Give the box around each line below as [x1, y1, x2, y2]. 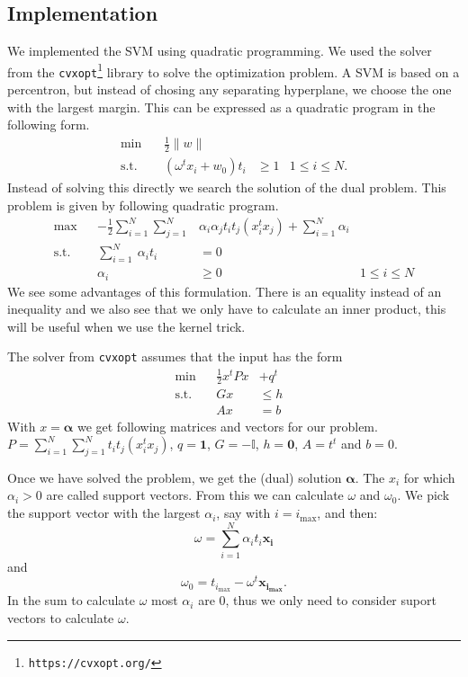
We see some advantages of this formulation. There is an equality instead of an [7, 281, 442, 300]
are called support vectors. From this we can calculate [46, 485, 344, 504]
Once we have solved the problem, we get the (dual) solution [7, 468, 342, 486]
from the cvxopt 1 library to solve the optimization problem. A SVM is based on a [7, 59, 460, 81]
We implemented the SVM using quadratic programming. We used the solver [7, 41, 432, 60]
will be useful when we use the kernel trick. [7, 316, 246, 335]
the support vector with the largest [7, 503, 201, 522]
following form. [7, 115, 90, 134]
